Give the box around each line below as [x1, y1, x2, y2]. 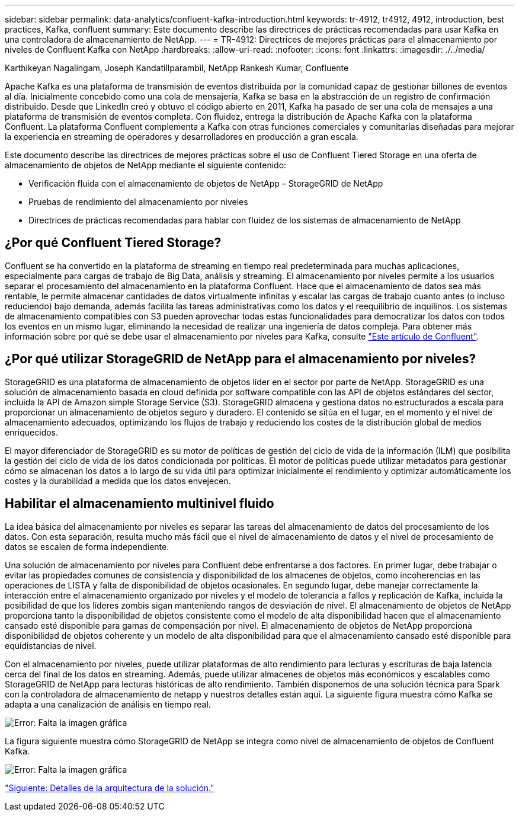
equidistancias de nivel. [5, 640, 97, 651]
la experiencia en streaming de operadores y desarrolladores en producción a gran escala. [5, 132, 358, 142]
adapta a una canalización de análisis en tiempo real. [5, 699, 211, 709]
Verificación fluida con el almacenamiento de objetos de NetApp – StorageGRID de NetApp [28, 178, 383, 188]
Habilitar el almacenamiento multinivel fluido [5, 496, 274, 511]
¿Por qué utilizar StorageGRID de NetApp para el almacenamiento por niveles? [5, 351, 476, 367]
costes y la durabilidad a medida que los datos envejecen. [5, 475, 231, 486]
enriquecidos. [5, 427, 59, 437]
